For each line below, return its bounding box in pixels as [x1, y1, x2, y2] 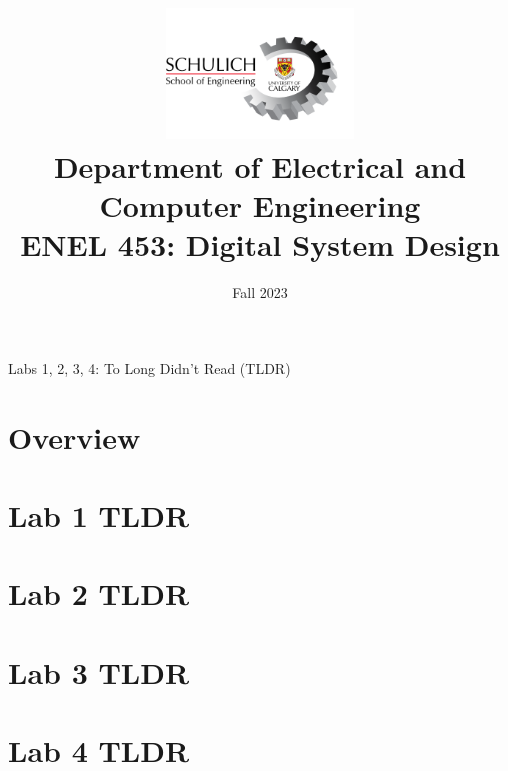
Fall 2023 [232, 282, 288, 303]
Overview [8, 416, 141, 457]
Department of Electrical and [53, 146, 467, 187]
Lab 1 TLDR [8, 495, 190, 536]
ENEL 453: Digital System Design [20, 224, 500, 265]
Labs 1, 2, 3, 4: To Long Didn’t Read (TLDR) [8, 357, 291, 378]
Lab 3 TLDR [8, 651, 190, 692]
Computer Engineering [99, 185, 421, 226]
